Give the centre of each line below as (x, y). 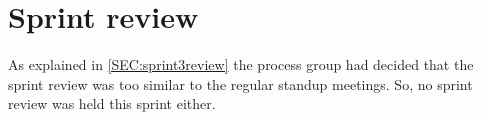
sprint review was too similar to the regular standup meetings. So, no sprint (240, 83)
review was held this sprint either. (112, 103)
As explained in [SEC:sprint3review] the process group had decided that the (241, 64)
